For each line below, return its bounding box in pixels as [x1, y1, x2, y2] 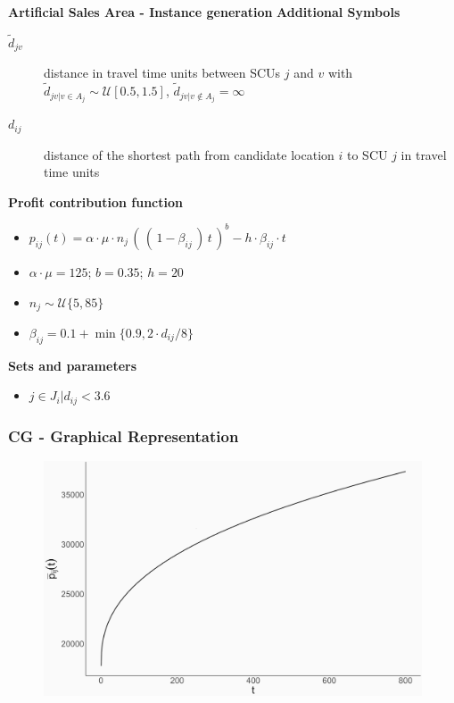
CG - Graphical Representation [8, 424, 239, 447]
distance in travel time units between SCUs [44, 63, 281, 82]
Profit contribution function [8, 192, 183, 211]
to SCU [346, 145, 388, 163]
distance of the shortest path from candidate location [44, 145, 334, 163]
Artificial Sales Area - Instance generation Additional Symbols [8, 3, 400, 21]
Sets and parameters [8, 356, 137, 374]
